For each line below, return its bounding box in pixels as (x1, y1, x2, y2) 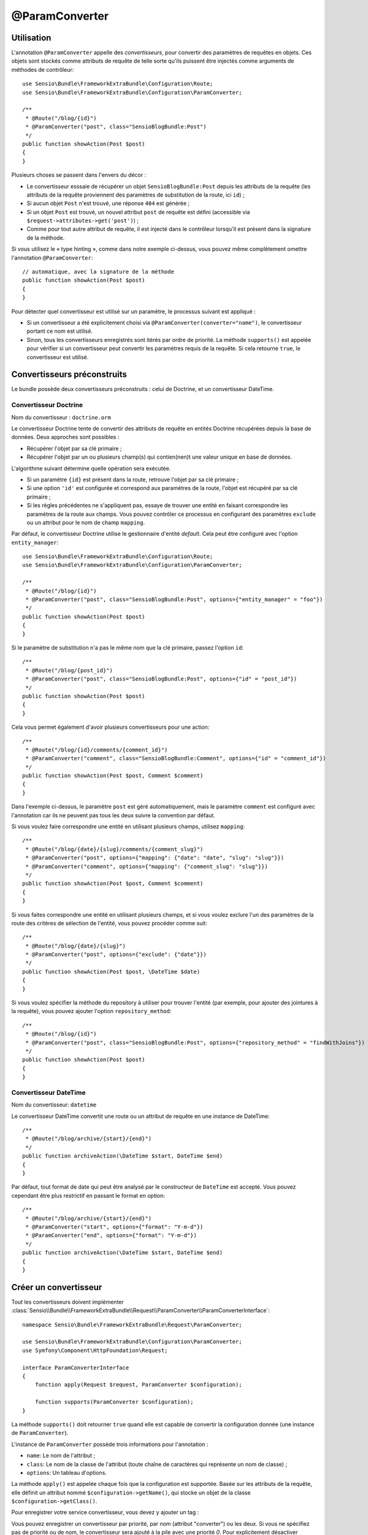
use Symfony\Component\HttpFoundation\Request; (22, 1347, 168, 1354)
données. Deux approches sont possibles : (11, 433, 120, 441)
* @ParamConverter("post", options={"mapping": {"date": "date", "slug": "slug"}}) (25, 854, 285, 861)
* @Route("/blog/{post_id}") (25, 667, 113, 674)
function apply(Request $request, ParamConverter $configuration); (34, 1381, 242, 1388)
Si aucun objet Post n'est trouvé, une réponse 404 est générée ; (26, 200, 190, 207)
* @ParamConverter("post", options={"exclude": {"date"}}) (25, 951, 207, 958)
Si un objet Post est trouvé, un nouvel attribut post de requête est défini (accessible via (26, 208, 250, 216)
